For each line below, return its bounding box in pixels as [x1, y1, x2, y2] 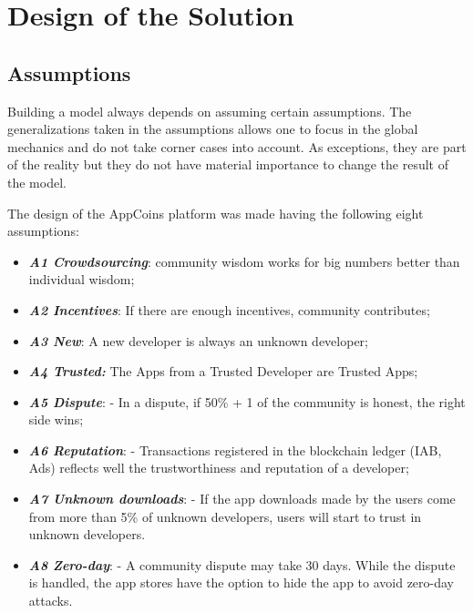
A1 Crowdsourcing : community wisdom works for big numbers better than [28, 251, 460, 271]
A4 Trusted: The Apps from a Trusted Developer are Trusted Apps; [28, 362, 418, 381]
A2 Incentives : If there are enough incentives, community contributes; [28, 300, 430, 319]
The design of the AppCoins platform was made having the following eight [7, 203, 424, 222]
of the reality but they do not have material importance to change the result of [7, 155, 449, 174]
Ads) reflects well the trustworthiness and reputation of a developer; [28, 458, 409, 477]
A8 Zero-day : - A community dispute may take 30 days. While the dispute [28, 555, 456, 574]
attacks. [28, 591, 73, 610]
